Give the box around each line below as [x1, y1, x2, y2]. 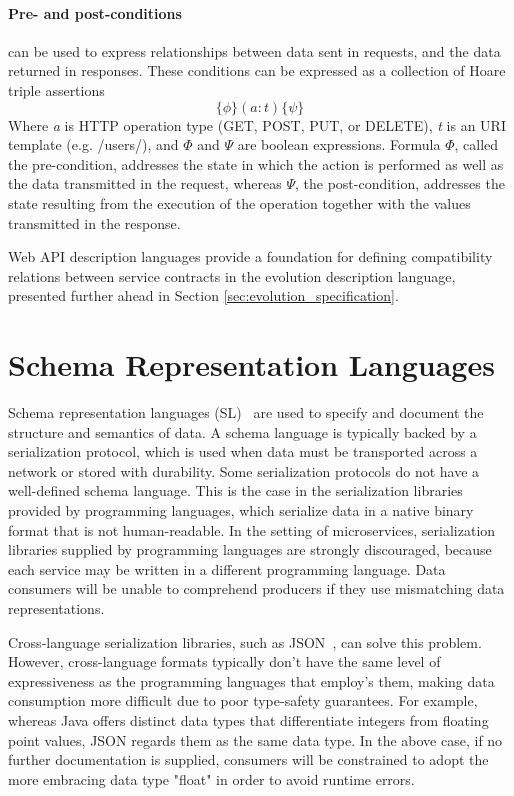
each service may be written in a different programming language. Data [8, 558, 446, 579]
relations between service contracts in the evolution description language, [8, 265, 456, 286]
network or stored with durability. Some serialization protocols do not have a [8, 460, 480, 481]
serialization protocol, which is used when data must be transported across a [8, 441, 478, 462]
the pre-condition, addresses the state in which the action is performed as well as [8, 153, 504, 174]
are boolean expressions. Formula [237, 134, 441, 155]
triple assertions [8, 79, 105, 100]
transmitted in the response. [8, 212, 181, 233]
